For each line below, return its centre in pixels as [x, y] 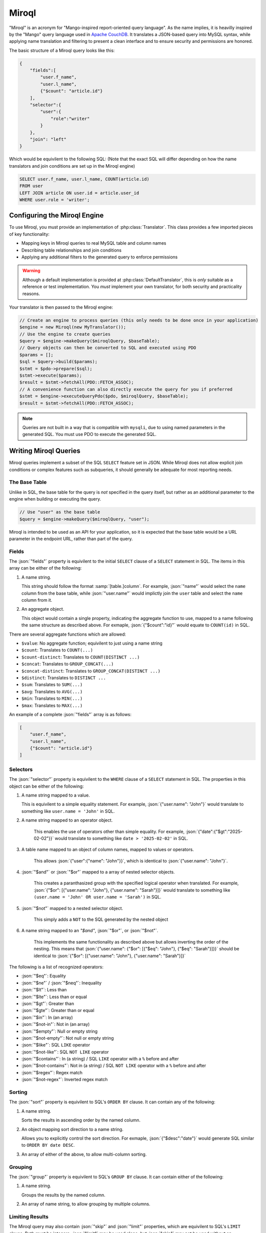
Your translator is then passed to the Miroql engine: [61, 307]
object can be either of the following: [46, 786]
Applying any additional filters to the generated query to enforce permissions [100, 257]
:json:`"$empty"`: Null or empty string [60, 1031]
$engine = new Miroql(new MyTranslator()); [73, 327]
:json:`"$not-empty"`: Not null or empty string [68, 1038]
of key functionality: [29, 234]
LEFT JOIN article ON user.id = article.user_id [79, 193]
